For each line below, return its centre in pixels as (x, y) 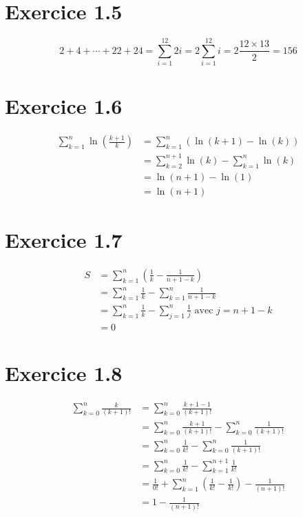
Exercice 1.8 (64, 372)
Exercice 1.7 (64, 239)
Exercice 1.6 (64, 106)
